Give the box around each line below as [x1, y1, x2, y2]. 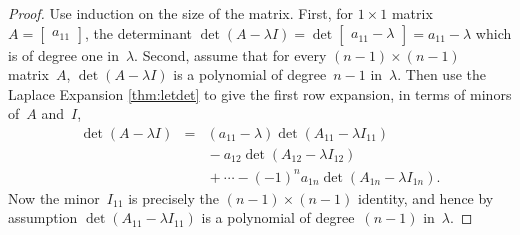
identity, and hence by [357, 187, 494, 208]
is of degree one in [8, 44, 119, 65]
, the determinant [84, 22, 192, 43]
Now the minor [8, 187, 100, 208]
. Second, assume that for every [134, 44, 327, 65]
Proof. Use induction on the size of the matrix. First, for [8, 3, 354, 23]
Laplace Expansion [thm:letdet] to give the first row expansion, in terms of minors [8, 83, 512, 104]
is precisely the [128, 187, 220, 208]
